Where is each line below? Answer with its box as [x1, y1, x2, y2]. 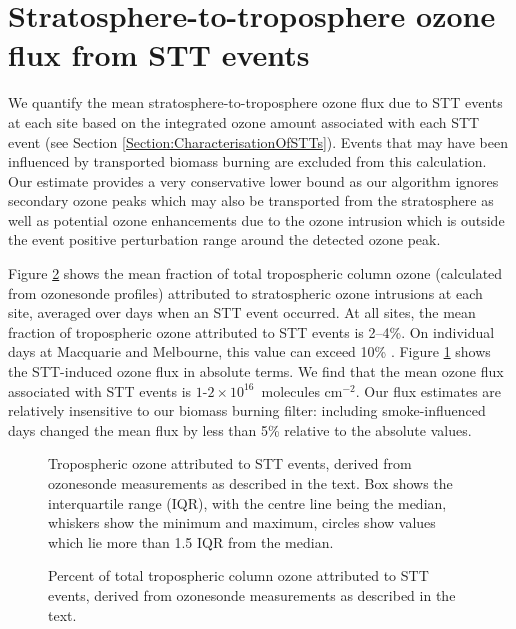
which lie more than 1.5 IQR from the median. [48, 531, 334, 552]
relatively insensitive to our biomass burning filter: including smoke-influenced [8, 400, 486, 421]
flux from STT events [8, 34, 310, 75]
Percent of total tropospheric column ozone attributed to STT [48, 565, 429, 586]
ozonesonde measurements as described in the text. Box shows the [48, 473, 453, 493]
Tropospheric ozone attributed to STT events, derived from [48, 453, 412, 474]
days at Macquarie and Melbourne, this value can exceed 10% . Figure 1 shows [8, 341, 491, 362]
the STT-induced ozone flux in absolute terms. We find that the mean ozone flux [8, 361, 504, 382]
